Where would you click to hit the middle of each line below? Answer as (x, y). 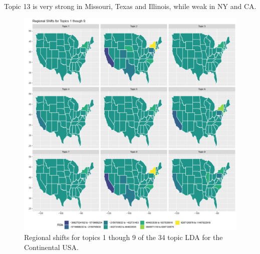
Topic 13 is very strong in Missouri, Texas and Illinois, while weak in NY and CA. (130, 6)
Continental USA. (51, 247)
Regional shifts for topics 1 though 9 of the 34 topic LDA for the (123, 237)
